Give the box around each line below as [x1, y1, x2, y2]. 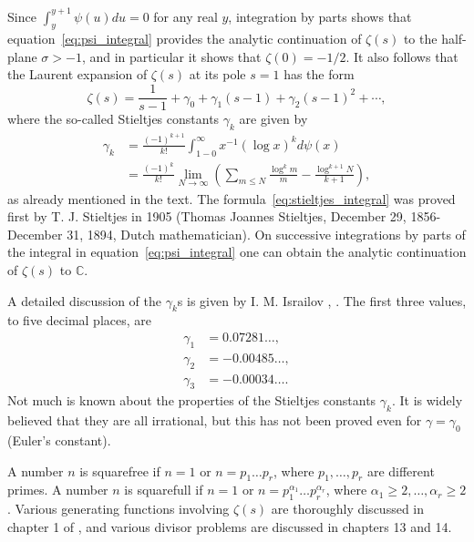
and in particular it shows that [89, 46, 262, 66]
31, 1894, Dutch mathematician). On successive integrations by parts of [67, 224, 466, 243]
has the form [283, 65, 355, 84]
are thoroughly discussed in [271, 499, 425, 518]
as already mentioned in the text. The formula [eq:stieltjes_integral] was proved [7, 189, 456, 208]
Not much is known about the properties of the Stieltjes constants [7, 391, 376, 410]
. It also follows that [345, 46, 459, 66]
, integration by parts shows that [228, 6, 412, 26]
